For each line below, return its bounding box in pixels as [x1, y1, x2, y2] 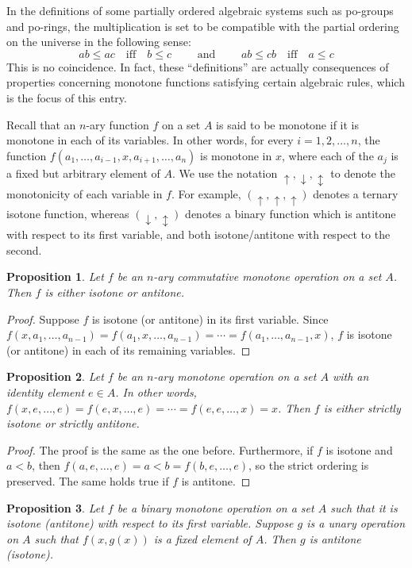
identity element [6, 384, 85, 400]
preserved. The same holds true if [6, 472, 169, 489]
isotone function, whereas [6, 205, 129, 221]
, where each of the [281, 147, 374, 163]
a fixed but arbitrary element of [6, 164, 160, 181]
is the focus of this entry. [6, 89, 127, 106]
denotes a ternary [313, 186, 399, 202]
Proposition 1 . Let [6, 268, 104, 285]
